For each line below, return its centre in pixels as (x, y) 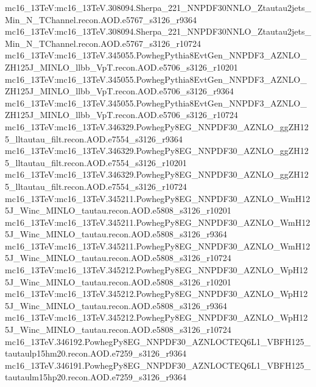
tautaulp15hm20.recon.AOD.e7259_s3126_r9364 (96, 353)
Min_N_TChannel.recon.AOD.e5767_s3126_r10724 (103, 43)
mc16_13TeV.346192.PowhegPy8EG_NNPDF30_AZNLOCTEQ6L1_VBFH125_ (158, 341)
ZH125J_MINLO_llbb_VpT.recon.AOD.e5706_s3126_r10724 (121, 115)
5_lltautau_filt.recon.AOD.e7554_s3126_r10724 (96, 186)
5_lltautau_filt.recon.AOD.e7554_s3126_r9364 (94, 138)
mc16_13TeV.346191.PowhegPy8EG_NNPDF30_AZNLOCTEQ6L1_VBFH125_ (158, 365)
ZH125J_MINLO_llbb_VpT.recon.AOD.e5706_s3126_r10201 (121, 67)
